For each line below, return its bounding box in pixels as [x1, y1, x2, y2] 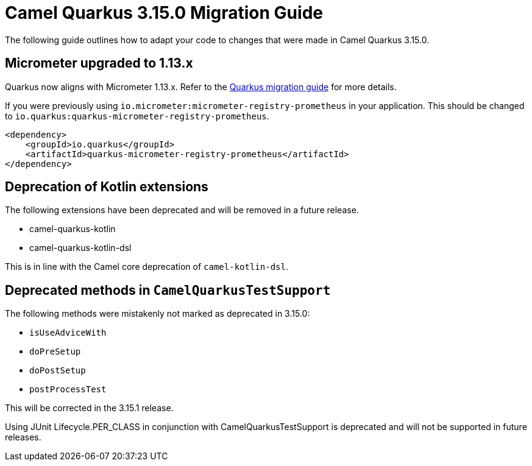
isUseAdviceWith [29, 328, 107, 338]
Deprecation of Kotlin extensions [5, 179, 208, 195]
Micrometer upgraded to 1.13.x [5, 55, 193, 71]
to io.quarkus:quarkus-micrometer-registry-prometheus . [5, 110, 269, 121]
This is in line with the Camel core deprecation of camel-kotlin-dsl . [5, 261, 288, 272]
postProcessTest [29, 384, 107, 395]
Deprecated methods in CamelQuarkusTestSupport [5, 282, 331, 298]
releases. [5, 432, 41, 443]
